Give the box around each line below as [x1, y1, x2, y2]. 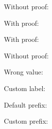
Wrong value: [4, 67, 43, 77]
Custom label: [4, 83, 46, 93]
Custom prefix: [4, 116, 48, 126]
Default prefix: [4, 99, 47, 110]
